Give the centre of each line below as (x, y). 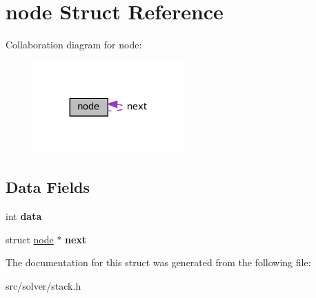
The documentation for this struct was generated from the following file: (158, 262)
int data (24, 216)
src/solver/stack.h (43, 285)
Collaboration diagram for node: (74, 45)
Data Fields (48, 187)
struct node (30, 239)
